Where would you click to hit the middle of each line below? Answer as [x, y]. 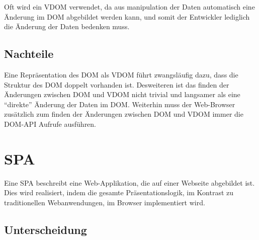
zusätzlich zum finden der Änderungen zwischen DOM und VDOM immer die [124, 114]
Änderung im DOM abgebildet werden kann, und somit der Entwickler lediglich [127, 16]
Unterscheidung [46, 229]
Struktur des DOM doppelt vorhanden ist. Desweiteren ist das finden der [117, 84]
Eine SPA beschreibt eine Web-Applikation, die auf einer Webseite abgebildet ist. [129, 182]
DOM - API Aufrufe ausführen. [50, 124]
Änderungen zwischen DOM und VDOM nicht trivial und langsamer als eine [122, 94]
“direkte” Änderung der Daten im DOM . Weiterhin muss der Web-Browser [120, 104]
